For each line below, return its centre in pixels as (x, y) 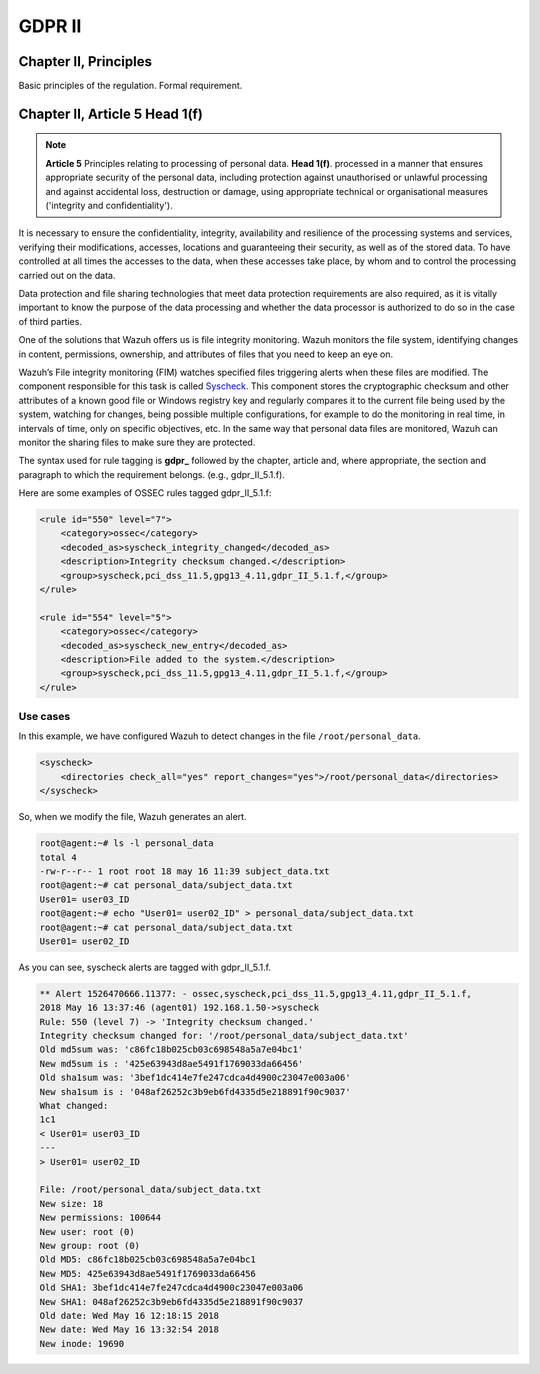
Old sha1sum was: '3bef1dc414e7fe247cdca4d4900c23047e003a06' (195, 1078)
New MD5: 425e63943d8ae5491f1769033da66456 (148, 1273)
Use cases (44, 717)
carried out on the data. (67, 275)
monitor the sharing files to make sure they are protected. (137, 442)
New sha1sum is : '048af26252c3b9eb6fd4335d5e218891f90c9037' (195, 1091)
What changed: (74, 1106)
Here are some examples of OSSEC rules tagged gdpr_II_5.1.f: (145, 493)
